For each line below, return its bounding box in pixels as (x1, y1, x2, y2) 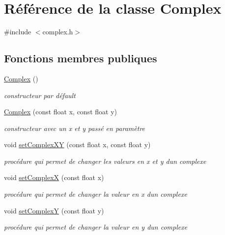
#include (4, 26, 31, 37)
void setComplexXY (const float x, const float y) (4, 139, 151, 150)
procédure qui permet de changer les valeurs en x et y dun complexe (4, 156, 206, 166)
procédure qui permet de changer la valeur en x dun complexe (4, 189, 187, 199)
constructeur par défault (4, 90, 76, 100)
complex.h (42, 26, 73, 37)
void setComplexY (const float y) (4, 205, 104, 215)
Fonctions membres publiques (4, 51, 157, 66)
